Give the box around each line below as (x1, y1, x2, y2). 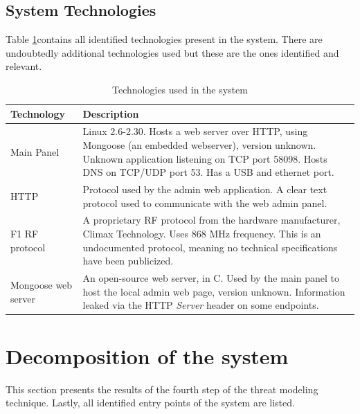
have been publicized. (82, 253, 174, 268)
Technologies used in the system (112, 82, 248, 96)
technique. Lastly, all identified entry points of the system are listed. (6, 395, 295, 410)
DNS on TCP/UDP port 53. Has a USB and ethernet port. (82, 165, 334, 179)
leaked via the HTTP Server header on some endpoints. (82, 298, 319, 312)
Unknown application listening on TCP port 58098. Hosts (82, 151, 327, 165)
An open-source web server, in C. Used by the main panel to (82, 271, 340, 285)
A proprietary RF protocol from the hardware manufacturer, (82, 213, 341, 227)
